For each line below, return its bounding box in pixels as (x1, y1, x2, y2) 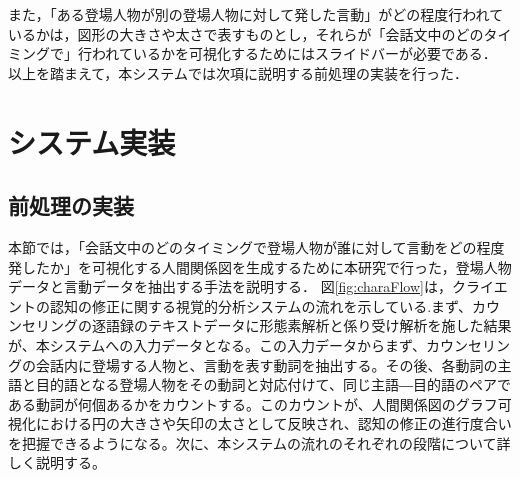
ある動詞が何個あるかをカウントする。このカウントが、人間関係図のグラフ (8, 393, 498, 414)
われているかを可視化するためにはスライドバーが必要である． (91, 43, 497, 64)
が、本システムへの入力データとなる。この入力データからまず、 (8, 334, 426, 355)
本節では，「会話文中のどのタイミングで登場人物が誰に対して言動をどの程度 (8, 236, 505, 257)
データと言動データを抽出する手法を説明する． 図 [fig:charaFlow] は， (8, 276, 452, 297)
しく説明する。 (8, 452, 106, 473)
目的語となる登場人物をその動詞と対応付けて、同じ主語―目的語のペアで (35, 374, 511, 395)
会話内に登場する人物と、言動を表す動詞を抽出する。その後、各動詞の (35, 354, 498, 375)
